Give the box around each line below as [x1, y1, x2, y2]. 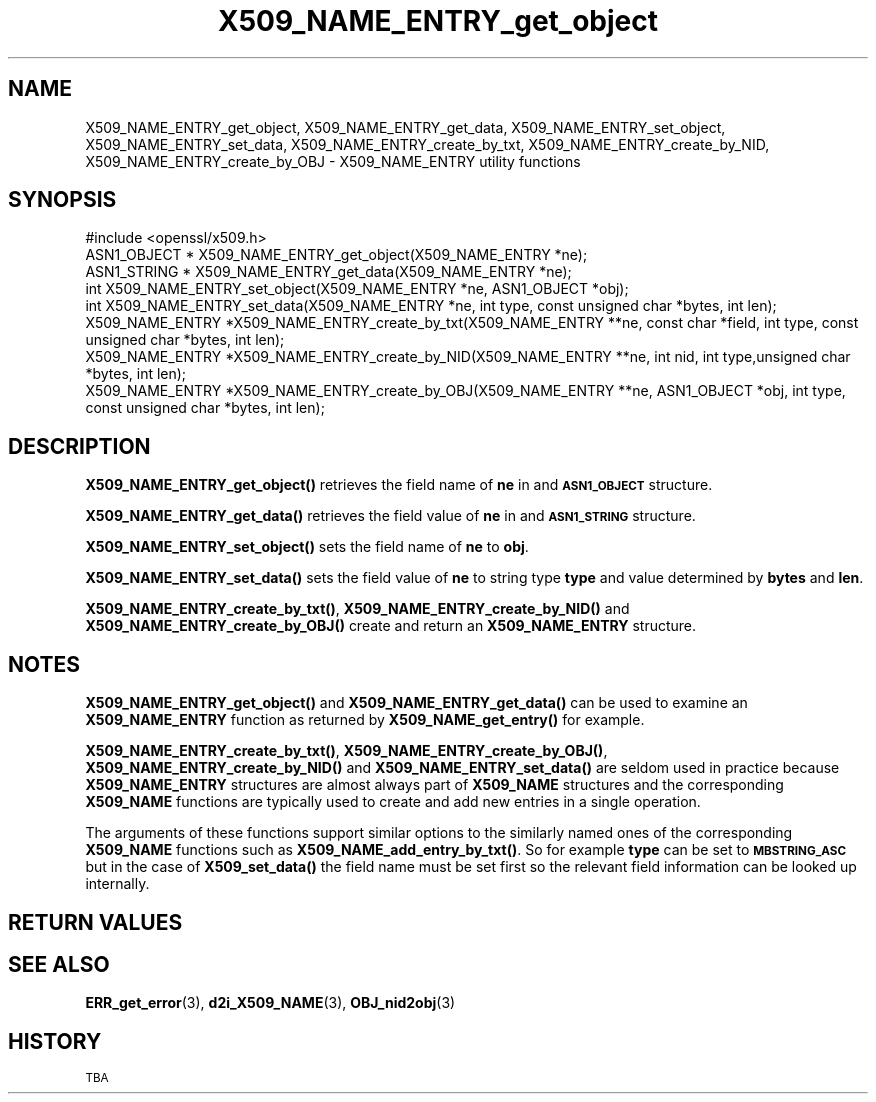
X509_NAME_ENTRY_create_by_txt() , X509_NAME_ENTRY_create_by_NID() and [85, 600, 630, 618]
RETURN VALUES [8, 909, 183, 935]
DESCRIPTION [8, 433, 151, 459]
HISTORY [8, 1028, 102, 1054]
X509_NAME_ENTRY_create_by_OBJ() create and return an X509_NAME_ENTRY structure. [85, 617, 697, 635]
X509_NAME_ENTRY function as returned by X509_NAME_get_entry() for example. [85, 711, 645, 729]
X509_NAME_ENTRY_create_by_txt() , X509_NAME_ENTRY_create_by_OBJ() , [85, 742, 608, 760]
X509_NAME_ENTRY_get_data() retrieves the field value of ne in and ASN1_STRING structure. [85, 507, 696, 525]
